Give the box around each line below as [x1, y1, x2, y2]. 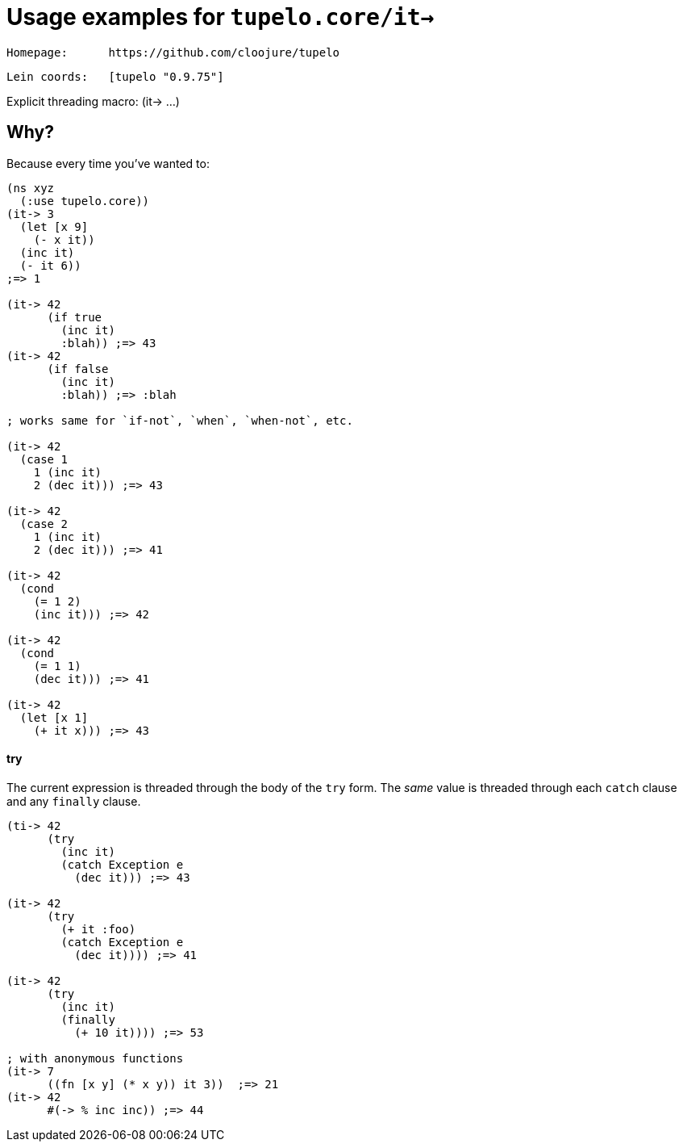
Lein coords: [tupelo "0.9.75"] [6, 69, 224, 83]
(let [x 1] [19, 710, 89, 724]
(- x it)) [33, 233, 95, 246]
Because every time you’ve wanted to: [6, 156, 210, 170]
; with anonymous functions [6, 1051, 184, 1065]
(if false [47, 362, 109, 375]
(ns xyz [6, 181, 55, 195]
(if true [47, 310, 102, 324]
